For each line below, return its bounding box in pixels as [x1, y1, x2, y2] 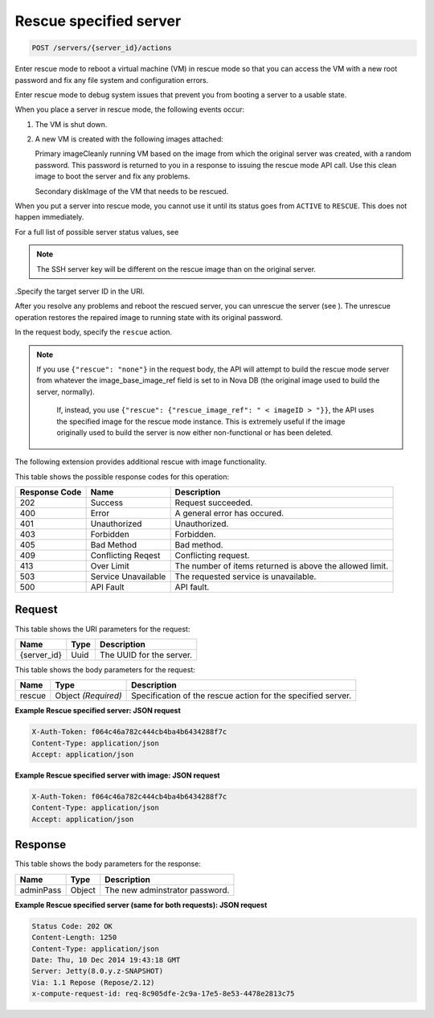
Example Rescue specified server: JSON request [14, 706, 181, 716]
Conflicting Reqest [90, 550, 161, 561]
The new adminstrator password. [104, 885, 230, 896]
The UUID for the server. [99, 649, 193, 660]
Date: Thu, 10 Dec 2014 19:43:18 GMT [31, 955, 181, 964]
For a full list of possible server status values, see [14, 227, 179, 236]
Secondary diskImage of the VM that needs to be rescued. [35, 186, 229, 196]
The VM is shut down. [35, 119, 108, 129]
